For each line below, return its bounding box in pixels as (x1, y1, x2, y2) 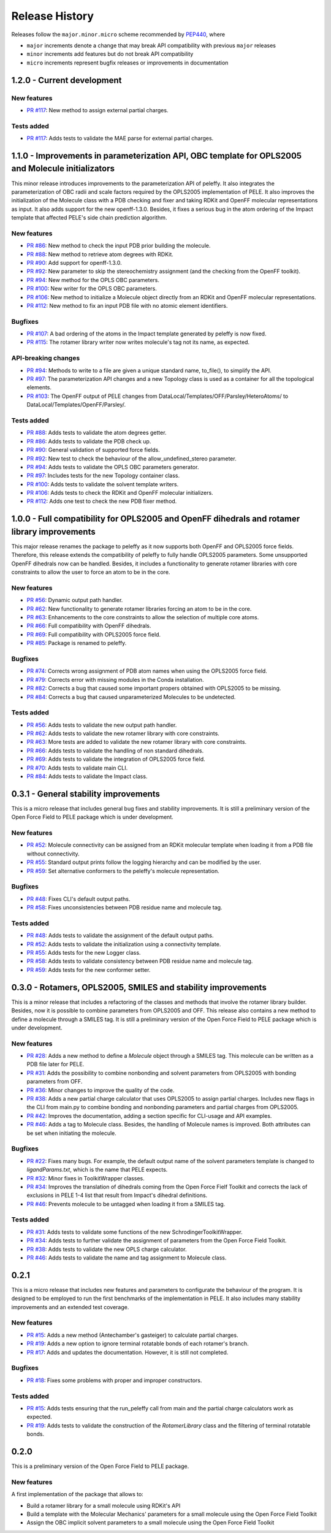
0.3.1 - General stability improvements (11, 789, 161, 799)
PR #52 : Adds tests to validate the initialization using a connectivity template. (26, 940, 221, 947)
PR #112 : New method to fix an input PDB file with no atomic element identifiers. (26, 302, 228, 309)
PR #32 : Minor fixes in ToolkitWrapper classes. (26, 1174, 145, 1182)
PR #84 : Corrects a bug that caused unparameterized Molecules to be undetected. (26, 693, 236, 700)
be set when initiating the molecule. (26, 1129, 116, 1137)
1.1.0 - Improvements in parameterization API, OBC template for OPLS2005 (11, 150, 302, 161)
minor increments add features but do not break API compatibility (26, 50, 194, 58)
